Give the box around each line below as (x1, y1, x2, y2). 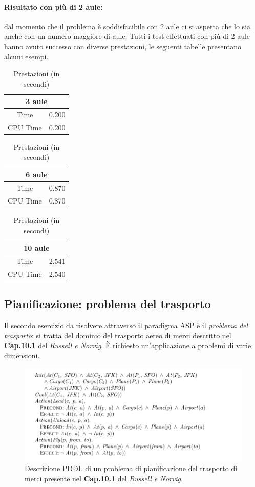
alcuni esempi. (4, 51, 49, 62)
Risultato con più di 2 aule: (4, 1, 103, 12)
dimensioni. (4, 350, 40, 361)
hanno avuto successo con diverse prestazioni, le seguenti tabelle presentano (4, 40, 242, 51)
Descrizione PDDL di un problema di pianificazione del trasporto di (25, 463, 238, 474)
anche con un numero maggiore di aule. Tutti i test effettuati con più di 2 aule (4, 31, 250, 42)
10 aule (24, 242, 50, 253)
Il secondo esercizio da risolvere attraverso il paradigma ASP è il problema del (4, 320, 248, 331)
